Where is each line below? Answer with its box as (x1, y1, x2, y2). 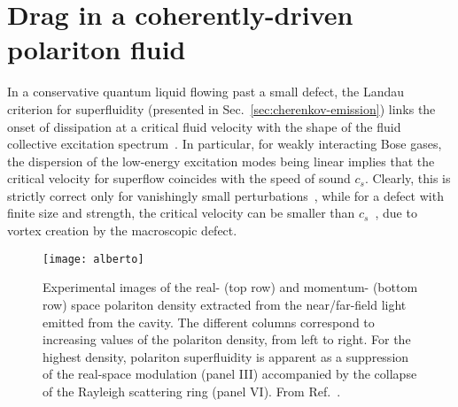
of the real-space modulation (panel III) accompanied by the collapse (43, 365, 417, 383)
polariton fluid (7, 31, 186, 67)
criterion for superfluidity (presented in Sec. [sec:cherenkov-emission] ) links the (7, 99, 436, 118)
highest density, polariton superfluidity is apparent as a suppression (43, 347, 409, 365)
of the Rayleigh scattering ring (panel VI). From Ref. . (43, 381, 341, 400)
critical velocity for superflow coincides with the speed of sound (7, 169, 351, 188)
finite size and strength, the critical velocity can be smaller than (7, 203, 355, 222)
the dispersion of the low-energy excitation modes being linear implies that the (7, 151, 435, 170)
